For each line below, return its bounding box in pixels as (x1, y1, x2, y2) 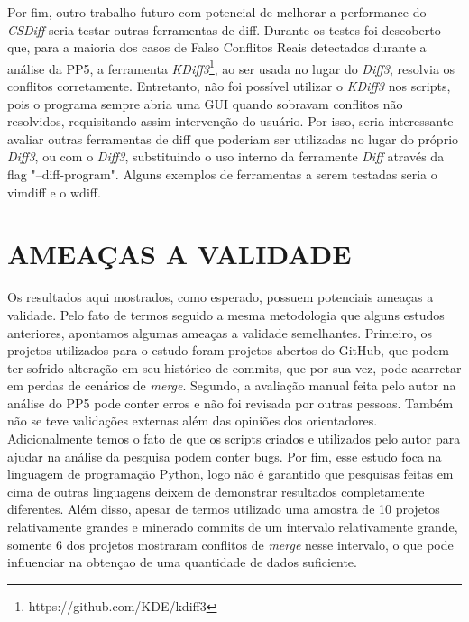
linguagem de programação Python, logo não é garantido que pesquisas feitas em (7, 464, 454, 483)
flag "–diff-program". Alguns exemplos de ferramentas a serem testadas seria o (7, 165, 437, 183)
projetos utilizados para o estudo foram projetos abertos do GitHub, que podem (7, 341, 449, 360)
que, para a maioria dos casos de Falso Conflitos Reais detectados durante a (7, 38, 427, 57)
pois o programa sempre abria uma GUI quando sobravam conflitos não (7, 94, 403, 113)
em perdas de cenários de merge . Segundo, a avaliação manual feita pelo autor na (7, 376, 456, 395)
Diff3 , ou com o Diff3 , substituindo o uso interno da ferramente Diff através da (7, 147, 445, 166)
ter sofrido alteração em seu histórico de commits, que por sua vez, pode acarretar (7, 358, 462, 377)
